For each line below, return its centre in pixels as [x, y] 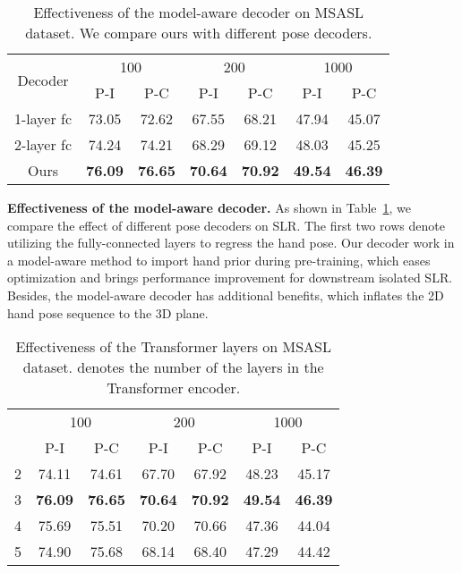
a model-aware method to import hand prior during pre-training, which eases [219, 260]
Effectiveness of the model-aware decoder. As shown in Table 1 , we [210, 207]
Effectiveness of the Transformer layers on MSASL [173, 347]
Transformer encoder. [174, 388]
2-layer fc [43, 144]
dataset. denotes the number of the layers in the [173, 367]
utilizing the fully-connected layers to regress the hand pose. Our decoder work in [231, 243]
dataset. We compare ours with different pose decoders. [199, 33]
